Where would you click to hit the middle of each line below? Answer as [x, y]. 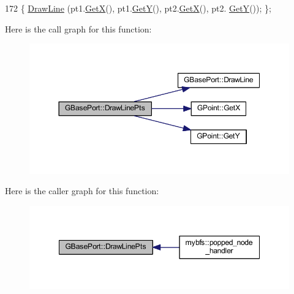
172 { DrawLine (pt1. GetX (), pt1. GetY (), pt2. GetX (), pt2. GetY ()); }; [138, 8]
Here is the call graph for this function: [78, 28]
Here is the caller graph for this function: [82, 191]
